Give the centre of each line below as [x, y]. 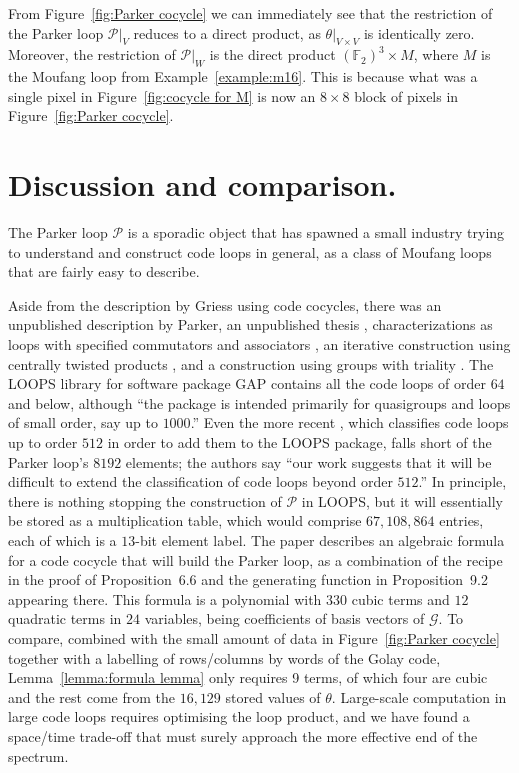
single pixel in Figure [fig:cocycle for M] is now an [162, 95]
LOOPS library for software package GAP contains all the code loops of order [247, 383]
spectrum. [38, 755]
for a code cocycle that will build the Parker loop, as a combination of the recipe [255, 559]
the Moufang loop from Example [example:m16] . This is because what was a [243, 76]
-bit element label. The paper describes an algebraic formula [320, 540]
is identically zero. [419, 32]
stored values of [273, 696]
